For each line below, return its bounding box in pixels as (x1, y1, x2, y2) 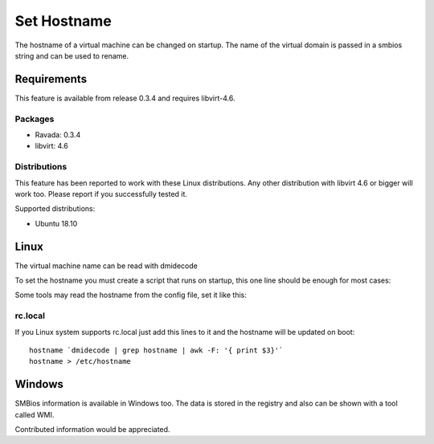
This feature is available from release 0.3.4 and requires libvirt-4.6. (14, 93, 235, 103)
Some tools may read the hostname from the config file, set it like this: (14, 290, 247, 300)
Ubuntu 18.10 (35, 218, 78, 228)
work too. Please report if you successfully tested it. (14, 189, 188, 198)
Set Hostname (14, 12, 112, 30)
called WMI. (14, 409, 55, 419)
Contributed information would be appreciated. (14, 424, 170, 434)
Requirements (14, 72, 88, 86)
